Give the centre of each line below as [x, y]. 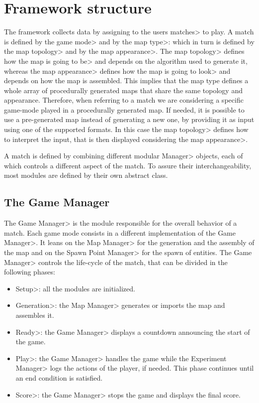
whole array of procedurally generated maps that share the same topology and [123, 90]
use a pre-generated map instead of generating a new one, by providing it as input [129, 119]
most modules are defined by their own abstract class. [86, 175]
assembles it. [35, 315]
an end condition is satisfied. [59, 377]
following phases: [30, 272]
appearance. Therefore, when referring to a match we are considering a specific [124, 100]
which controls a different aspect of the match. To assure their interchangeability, [128, 165]
